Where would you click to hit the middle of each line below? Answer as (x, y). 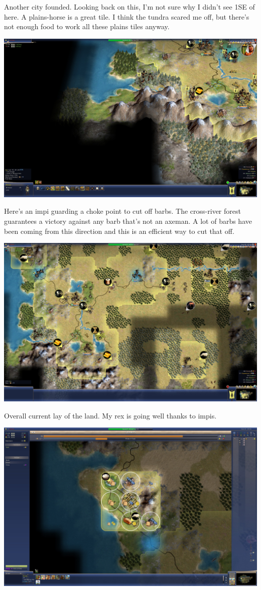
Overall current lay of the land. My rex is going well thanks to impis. (110, 415)
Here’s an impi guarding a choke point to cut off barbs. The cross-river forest (122, 211)
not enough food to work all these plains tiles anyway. (87, 26)
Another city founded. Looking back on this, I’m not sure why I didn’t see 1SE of (129, 7)
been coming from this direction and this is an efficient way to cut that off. (119, 231)
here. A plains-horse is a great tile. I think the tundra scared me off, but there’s (127, 16)
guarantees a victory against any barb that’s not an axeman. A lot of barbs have (128, 221)
